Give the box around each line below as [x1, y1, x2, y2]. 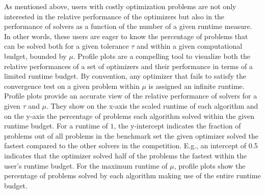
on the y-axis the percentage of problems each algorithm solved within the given [4, 110, 255, 121]
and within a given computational [137, 41, 243, 51]
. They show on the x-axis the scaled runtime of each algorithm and [46, 100, 258, 111]
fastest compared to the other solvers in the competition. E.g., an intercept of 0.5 [4, 140, 258, 151]
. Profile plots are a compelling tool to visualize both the [73, 50, 250, 61]
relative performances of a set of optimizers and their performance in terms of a [4, 60, 253, 71]
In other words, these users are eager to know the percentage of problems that [4, 30, 248, 41]
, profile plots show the [174, 160, 246, 171]
